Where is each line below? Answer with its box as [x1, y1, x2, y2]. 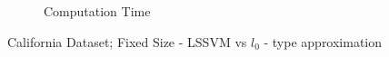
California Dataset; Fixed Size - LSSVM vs [7, 32, 247, 51]
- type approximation [264, 32, 383, 51]
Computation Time [44, 2, 151, 20]
